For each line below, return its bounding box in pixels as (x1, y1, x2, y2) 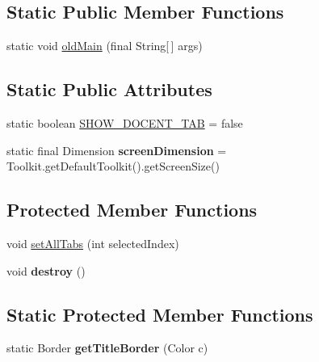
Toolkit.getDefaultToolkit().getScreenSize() (6, 158, 220, 175)
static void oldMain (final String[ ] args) (6, 37, 203, 54)
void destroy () (6, 262, 86, 279)
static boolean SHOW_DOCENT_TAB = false (6, 115, 243, 131)
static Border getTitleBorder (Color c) (6, 339, 208, 356)
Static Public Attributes (6, 77, 212, 102)
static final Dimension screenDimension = (6, 141, 227, 158)
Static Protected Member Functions (6, 301, 313, 326)
